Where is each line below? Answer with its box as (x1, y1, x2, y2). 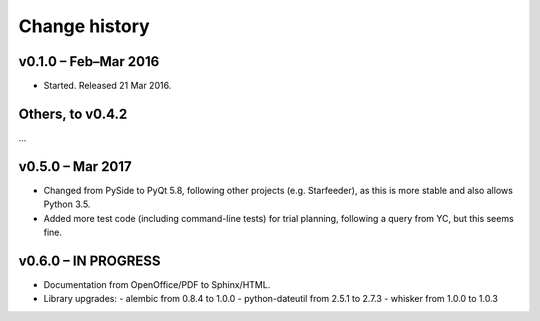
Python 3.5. (43, 198, 91, 210)
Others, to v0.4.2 (18, 105, 128, 122)
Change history (18, 15, 150, 37)
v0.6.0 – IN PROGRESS (18, 252, 161, 269)
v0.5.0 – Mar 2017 (18, 158, 132, 175)
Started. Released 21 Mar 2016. (43, 80, 172, 92)
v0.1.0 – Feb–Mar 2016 (18, 53, 160, 70)
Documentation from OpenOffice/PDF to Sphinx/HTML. (43, 278, 271, 290)
